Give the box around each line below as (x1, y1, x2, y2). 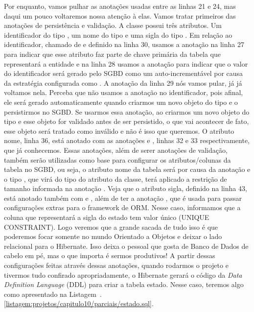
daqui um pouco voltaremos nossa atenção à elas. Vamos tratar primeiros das (4, 10, 236, 21)
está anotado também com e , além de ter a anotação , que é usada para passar (4, 192, 242, 203)
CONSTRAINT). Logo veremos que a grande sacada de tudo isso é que (4, 221, 218, 232)
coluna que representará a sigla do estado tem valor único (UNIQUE (4, 212, 209, 222)
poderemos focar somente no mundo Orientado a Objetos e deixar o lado (4, 231, 222, 241)
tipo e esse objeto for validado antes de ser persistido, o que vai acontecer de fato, (4, 116, 249, 126)
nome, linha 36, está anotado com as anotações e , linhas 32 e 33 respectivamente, (4, 135, 250, 145)
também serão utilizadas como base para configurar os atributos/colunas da (4, 154, 231, 165)
